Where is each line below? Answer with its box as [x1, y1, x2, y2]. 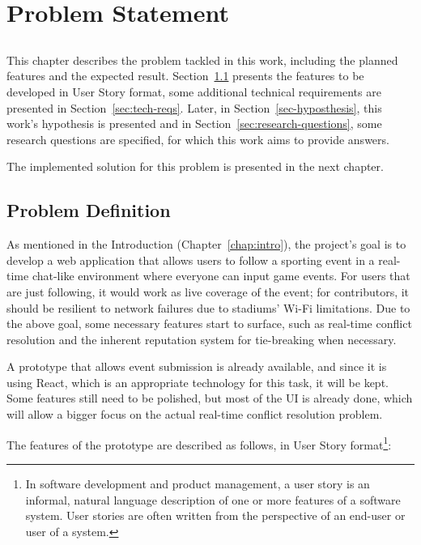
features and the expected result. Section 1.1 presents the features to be [6, 67, 364, 84]
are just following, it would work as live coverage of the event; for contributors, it [6, 283, 410, 300]
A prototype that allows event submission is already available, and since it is [6, 358, 387, 375]
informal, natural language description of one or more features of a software [25, 491, 401, 508]
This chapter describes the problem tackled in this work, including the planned [6, 51, 398, 68]
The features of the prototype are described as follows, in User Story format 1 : [6, 433, 392, 453]
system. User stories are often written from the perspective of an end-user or [25, 507, 406, 524]
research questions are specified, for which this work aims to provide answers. [6, 130, 389, 147]
